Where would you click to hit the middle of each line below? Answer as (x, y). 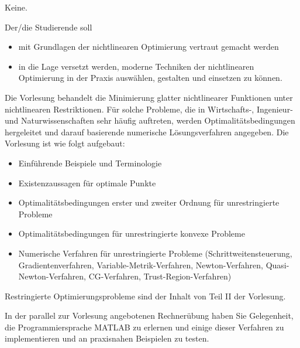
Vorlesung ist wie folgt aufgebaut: (65, 143)
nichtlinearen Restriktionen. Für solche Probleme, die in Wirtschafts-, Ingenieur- (149, 109)
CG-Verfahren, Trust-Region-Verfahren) (160, 276)
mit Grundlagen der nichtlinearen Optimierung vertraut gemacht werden (149, 47)
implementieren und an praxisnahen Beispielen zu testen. (107, 338)
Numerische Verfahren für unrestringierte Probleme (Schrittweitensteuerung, (155, 253)
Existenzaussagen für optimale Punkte (87, 182)
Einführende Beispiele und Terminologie (90, 163)
